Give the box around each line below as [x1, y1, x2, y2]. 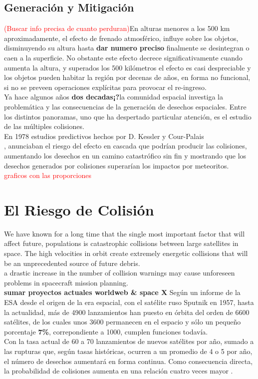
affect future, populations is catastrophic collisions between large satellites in [4, 238, 239, 248]
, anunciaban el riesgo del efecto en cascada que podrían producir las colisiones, [4, 140, 247, 151]
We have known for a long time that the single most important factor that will [4, 228, 245, 238]
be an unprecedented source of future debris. [4, 257, 140, 268]
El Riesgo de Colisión [4, 199, 154, 219]
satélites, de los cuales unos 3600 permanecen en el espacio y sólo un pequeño [4, 316, 241, 327]
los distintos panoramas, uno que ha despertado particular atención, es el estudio [4, 111, 252, 121]
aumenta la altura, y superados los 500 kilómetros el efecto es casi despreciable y [4, 62, 251, 72]
